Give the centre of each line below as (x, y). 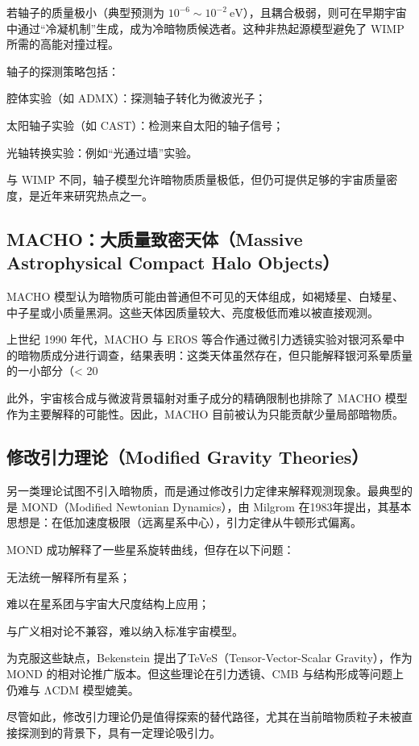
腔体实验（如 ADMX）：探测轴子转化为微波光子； (137, 98)
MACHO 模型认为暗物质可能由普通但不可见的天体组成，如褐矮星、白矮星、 (205, 296)
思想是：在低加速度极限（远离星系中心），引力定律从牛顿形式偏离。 (184, 522)
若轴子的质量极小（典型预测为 (85, 12)
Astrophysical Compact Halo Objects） (173, 263)
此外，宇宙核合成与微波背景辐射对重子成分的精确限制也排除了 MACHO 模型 (207, 397)
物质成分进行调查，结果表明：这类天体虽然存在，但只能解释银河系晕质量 (220, 354)
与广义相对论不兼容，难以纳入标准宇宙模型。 (125, 630)
